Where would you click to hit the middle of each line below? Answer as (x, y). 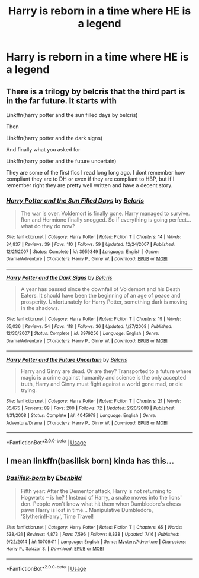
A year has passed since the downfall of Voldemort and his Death (100, 289)
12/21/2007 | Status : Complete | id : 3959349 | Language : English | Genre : (82, 252)
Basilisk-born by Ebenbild (44, 478)
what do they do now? (48, 226)
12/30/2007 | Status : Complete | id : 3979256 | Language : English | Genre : (83, 334)
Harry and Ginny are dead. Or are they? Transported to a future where (106, 371)
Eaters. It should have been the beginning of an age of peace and (100, 295)
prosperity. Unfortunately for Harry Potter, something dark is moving (104, 302)
